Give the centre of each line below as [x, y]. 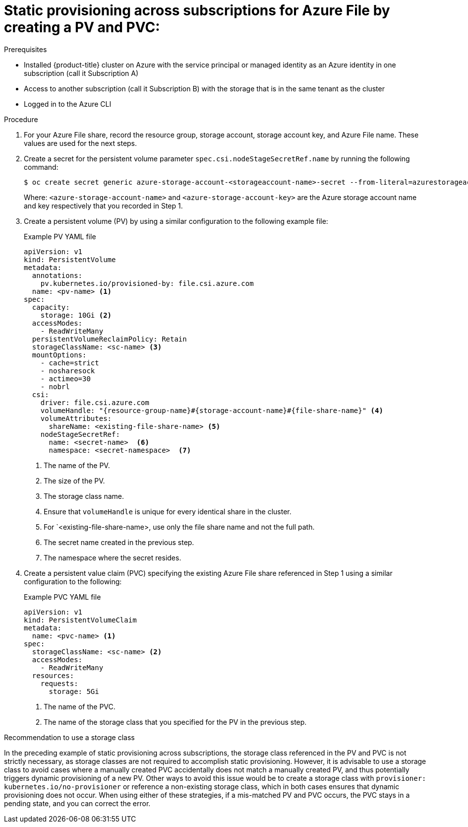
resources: [53, 675]
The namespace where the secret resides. [113, 557]
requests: [59, 683]
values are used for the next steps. [81, 143]
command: [41, 167]
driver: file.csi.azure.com [95, 402]
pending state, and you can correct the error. [77, 803]
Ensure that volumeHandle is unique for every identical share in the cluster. [168, 511]
